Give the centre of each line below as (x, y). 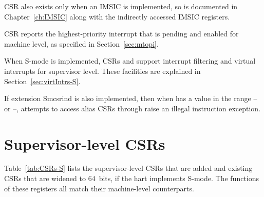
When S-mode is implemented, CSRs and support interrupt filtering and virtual (130, 61)
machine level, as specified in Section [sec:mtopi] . (81, 43)
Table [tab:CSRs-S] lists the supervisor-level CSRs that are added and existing (128, 168)
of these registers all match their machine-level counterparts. (99, 188)
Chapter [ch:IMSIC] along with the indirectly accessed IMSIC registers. (117, 16)
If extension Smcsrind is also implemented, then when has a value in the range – (131, 98)
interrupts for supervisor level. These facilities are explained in (102, 71)
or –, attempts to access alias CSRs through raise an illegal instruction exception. (133, 108)
